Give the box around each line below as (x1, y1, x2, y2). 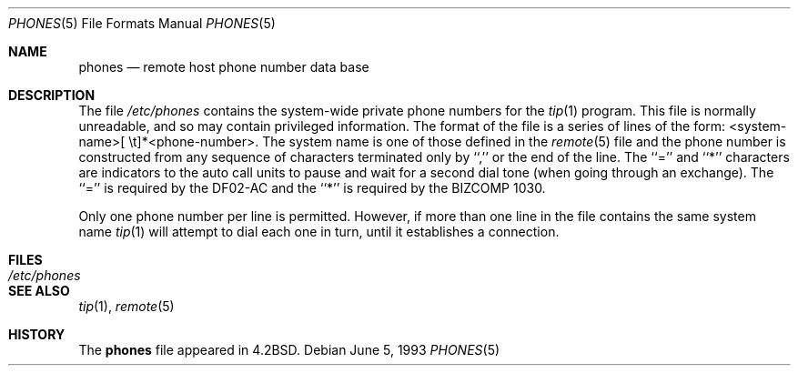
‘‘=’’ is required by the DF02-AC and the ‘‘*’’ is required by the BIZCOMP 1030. (78, 180, 546, 196)
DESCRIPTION (8, 87, 96, 103)
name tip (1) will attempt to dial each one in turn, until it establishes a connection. (78, 224, 560, 239)
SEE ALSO (8, 283, 70, 298)
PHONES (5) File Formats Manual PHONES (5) (8, 15, 276, 31)
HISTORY (8, 327, 66, 342)
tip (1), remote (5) (78, 298, 175, 314)
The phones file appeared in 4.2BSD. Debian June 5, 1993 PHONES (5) (78, 342, 500, 358)
